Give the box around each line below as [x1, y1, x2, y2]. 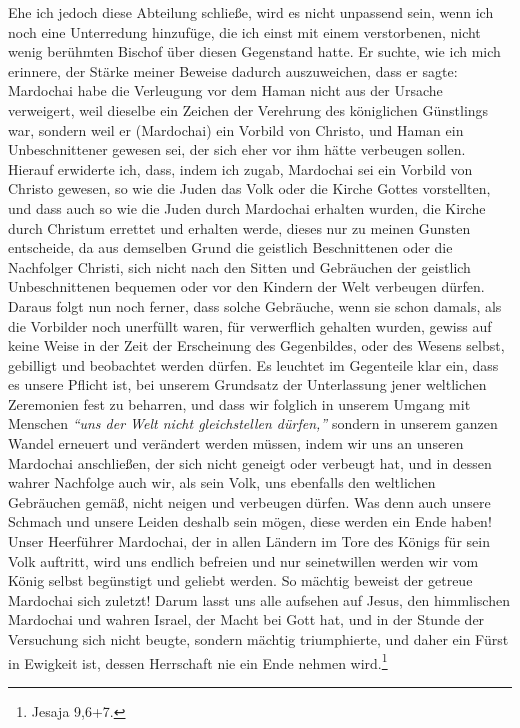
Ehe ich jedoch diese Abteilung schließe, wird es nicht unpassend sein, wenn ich [8, 2, 494, 22]
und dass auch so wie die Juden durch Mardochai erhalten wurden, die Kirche [8, 197, 486, 218]
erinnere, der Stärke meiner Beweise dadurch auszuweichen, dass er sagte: [8, 60, 458, 81]
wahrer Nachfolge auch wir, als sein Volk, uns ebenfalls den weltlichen [8, 472, 436, 493]
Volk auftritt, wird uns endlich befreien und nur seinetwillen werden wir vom [8, 550, 479, 571]
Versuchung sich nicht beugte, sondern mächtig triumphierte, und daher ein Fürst [8, 629, 509, 649]
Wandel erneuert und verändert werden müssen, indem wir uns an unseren [8, 433, 464, 454]
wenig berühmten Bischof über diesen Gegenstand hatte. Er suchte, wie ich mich [8, 41, 501, 62]
